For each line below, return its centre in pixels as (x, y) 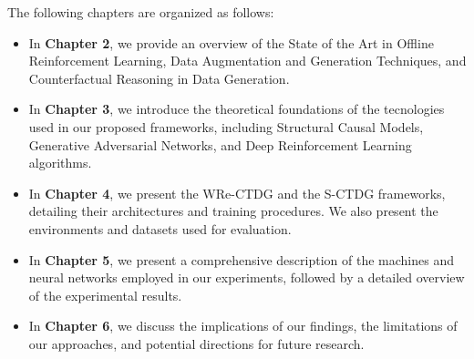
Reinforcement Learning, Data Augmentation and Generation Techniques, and (247, 61)
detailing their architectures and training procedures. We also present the (233, 211)
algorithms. (60, 163)
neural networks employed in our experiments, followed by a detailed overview (247, 277)
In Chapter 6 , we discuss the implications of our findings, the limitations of (243, 326)
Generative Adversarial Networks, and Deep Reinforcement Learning (220, 144)
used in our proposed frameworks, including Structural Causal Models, (226, 126)
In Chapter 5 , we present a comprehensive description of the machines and (241, 259)
